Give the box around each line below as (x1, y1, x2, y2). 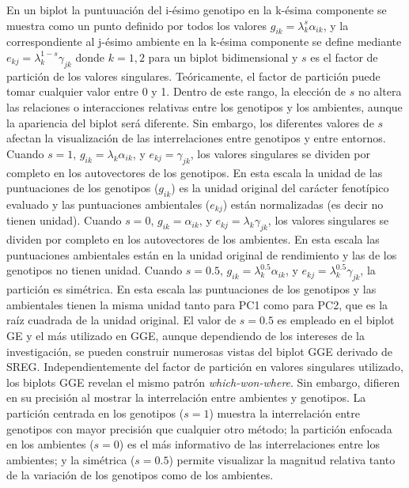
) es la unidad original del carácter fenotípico (171, 180, 389, 196)
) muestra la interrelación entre (209, 404, 360, 421)
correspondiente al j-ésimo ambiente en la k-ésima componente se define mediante (6, 33, 402, 50)
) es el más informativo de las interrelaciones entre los (119, 436, 380, 452)
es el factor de (310, 48, 378, 65)
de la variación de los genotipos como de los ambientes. (6, 467, 274, 483)
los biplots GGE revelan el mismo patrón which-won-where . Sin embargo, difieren (6, 373, 400, 390)
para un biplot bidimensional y (148, 48, 298, 65)
